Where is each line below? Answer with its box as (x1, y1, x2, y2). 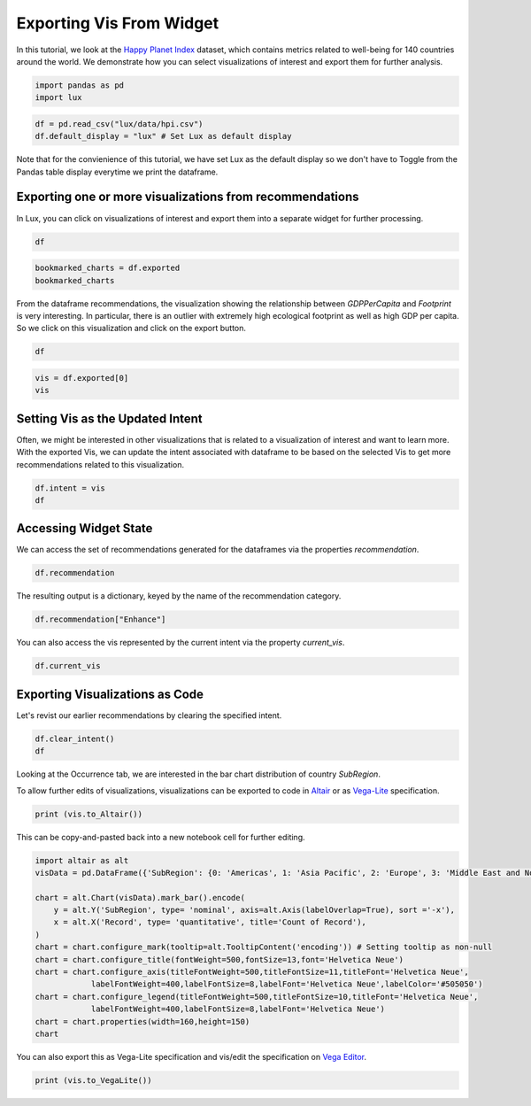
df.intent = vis (35, 483, 106, 493)
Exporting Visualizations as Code (16, 686, 204, 701)
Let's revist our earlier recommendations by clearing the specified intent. (16, 709, 282, 721)
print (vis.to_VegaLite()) (35, 1075, 152, 1085)
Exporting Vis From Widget (16, 13, 219, 33)
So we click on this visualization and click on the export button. (16, 323, 247, 334)
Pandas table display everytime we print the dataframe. (16, 166, 219, 177)
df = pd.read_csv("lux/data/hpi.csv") (35, 119, 204, 128)
